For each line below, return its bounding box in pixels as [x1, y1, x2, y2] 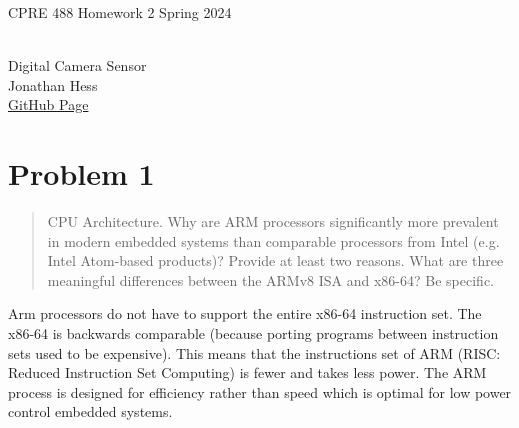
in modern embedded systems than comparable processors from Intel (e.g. [47, 230, 500, 251]
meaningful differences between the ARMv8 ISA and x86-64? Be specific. [47, 269, 495, 290]
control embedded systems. [8, 401, 173, 422]
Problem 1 [8, 153, 155, 194]
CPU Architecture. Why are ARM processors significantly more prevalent [47, 211, 499, 232]
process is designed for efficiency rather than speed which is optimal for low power [8, 381, 512, 402]
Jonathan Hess [8, 74, 98, 95]
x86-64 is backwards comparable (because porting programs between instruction [8, 323, 499, 344]
